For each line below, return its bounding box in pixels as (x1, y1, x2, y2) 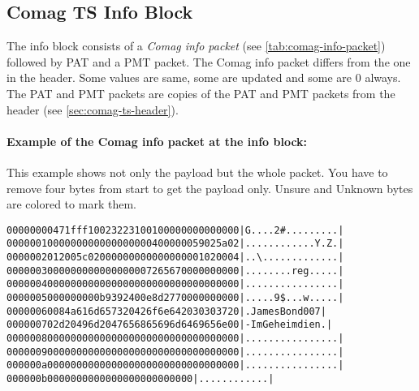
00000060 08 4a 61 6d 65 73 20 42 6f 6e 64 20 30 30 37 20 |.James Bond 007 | (6, 305, 326, 317)
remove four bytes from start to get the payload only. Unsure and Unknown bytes (6, 179, 413, 196)
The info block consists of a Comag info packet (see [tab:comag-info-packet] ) (6, 37, 386, 54)
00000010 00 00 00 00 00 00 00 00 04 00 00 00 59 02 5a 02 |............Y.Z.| (6, 238, 344, 250)
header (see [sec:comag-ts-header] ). (6, 101, 179, 118)
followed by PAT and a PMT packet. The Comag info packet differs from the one (6, 53, 411, 70)
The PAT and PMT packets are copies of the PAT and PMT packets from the (6, 84, 395, 101)
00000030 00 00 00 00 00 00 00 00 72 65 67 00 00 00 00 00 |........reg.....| (6, 264, 344, 277)
